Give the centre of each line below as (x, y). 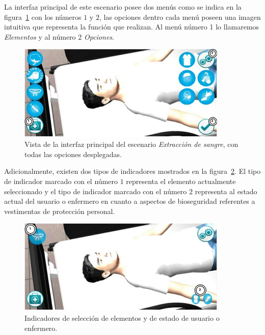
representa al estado (226, 191)
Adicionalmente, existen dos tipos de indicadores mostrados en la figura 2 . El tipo (132, 171)
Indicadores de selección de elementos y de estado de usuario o (122, 317)
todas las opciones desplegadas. (73, 154)
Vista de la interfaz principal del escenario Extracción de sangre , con (131, 144)
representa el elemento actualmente (181, 181)
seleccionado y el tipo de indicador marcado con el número (96, 191)
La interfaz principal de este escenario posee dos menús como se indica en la (123, 7)
